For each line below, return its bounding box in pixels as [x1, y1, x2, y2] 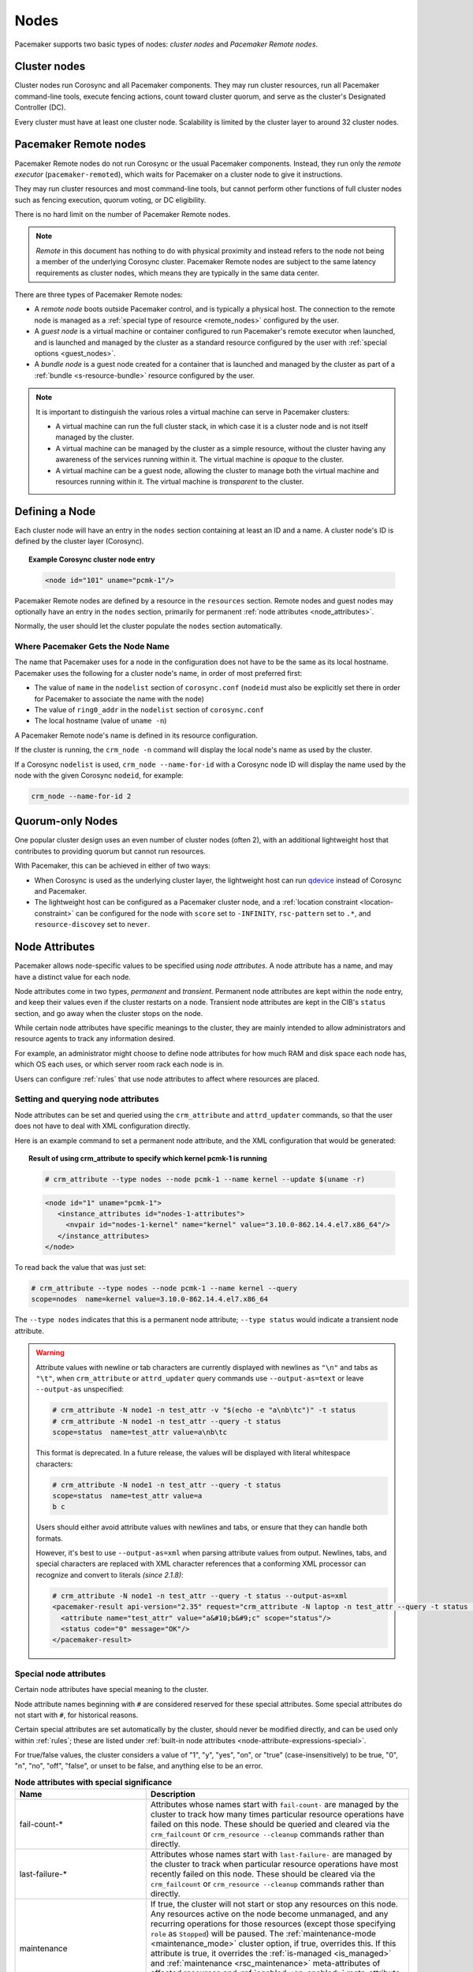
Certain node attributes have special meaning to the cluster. [14, 1685, 209, 1694]
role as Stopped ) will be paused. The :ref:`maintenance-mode [150, 1929, 376, 1940]
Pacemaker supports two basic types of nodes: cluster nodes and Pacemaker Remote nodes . [14, 39, 318, 49]
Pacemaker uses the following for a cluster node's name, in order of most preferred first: [14, 668, 303, 678]
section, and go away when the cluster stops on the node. [14, 1008, 203, 1018]
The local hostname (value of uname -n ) [34, 716, 167, 726]
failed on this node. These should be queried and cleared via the [150, 1819, 390, 1830]
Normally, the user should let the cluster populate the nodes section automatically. [14, 622, 283, 631]
